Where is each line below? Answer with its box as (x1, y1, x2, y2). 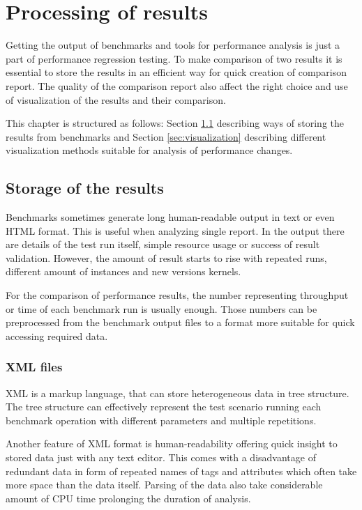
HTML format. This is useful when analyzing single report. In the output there (6, 223, 345, 238)
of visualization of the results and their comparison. (6, 92, 226, 107)
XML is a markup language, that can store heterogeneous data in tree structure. (6, 385, 349, 400)
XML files (6, 358, 63, 376)
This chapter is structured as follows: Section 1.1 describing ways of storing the (6, 116, 344, 130)
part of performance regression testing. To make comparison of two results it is (6, 51, 342, 65)
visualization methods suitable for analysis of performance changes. (6, 143, 293, 157)
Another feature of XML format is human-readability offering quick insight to (6, 436, 338, 451)
